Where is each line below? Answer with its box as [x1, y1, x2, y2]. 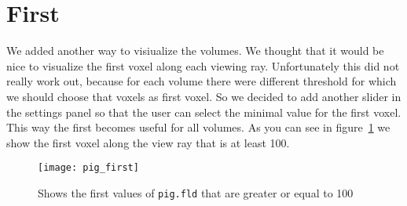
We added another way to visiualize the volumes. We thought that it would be [6, 42, 384, 59]
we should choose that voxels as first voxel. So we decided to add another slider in [6, 88, 401, 104]
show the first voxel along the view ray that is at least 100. [6, 134, 290, 150]
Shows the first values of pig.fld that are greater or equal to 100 [38, 184, 354, 201]
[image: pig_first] [38, 162, 139, 174]
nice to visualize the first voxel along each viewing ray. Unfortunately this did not [6, 57, 400, 74]
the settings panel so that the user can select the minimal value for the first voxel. [6, 103, 401, 120]
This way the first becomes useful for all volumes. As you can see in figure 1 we [6, 119, 390, 136]
